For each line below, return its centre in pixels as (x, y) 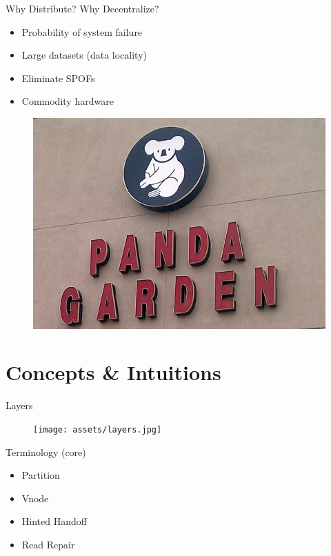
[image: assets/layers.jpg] (98, 430)
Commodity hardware (68, 101)
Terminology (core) (46, 451)
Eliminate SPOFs (58, 78)
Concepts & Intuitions (113, 372)
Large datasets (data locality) (84, 55)
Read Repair (48, 545)
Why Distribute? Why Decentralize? (82, 8)
